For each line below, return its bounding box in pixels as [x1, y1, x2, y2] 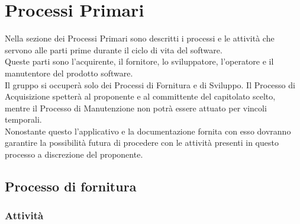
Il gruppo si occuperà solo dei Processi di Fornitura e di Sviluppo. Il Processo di [5, 78, 295, 91]
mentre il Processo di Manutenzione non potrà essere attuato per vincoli [5, 101, 267, 114]
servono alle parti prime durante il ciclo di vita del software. [5, 43, 222, 56]
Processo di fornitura [5, 177, 137, 196]
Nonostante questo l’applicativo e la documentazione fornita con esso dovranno [5, 124, 291, 137]
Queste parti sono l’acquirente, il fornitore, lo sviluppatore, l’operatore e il [5, 55, 274, 68]
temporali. [5, 113, 42, 126]
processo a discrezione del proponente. [5, 148, 143, 161]
